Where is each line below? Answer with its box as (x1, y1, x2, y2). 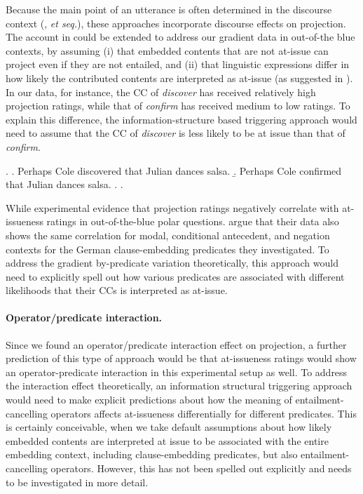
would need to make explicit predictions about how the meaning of (6, 392, 292, 407)
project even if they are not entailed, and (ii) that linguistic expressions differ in (6, 57, 350, 72)
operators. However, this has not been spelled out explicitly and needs (50, 461, 352, 476)
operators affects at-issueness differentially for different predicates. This (50, 406, 357, 420)
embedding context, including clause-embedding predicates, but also (6, 447, 298, 462)
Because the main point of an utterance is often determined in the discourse (6, 2, 332, 16)
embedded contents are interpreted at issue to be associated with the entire (6, 433, 329, 448)
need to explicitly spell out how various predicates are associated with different (6, 269, 345, 283)
